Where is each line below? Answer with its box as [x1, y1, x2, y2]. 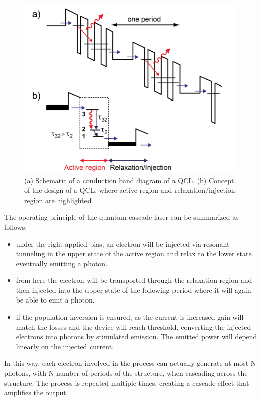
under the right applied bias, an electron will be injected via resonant [16, 238, 230, 249]
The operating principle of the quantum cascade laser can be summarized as [4, 212, 239, 222]
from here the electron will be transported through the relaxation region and [16, 275, 252, 285]
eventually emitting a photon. [16, 258, 108, 268]
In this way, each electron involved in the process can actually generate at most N [4, 358, 256, 368]
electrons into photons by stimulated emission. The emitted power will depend [16, 331, 257, 342]
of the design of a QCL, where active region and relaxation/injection [24, 185, 235, 195]
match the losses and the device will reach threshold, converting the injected [16, 321, 251, 332]
